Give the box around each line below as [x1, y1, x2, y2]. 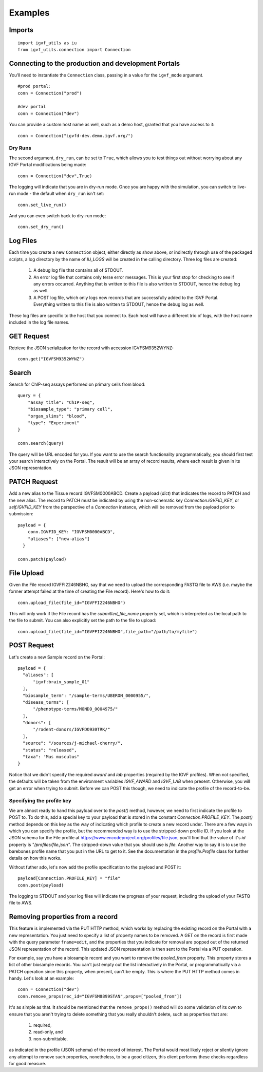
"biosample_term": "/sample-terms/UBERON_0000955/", [22, 693, 151, 698]
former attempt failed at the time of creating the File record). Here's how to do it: [9, 588, 170, 594]
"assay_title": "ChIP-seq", [27, 399, 95, 405]
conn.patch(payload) [18, 556, 67, 562]
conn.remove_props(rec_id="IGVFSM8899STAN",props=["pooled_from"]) [18, 994, 182, 999]
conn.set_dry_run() [18, 224, 64, 230]
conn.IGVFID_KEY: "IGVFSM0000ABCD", [27, 529, 115, 535]
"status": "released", [22, 747, 77, 752]
